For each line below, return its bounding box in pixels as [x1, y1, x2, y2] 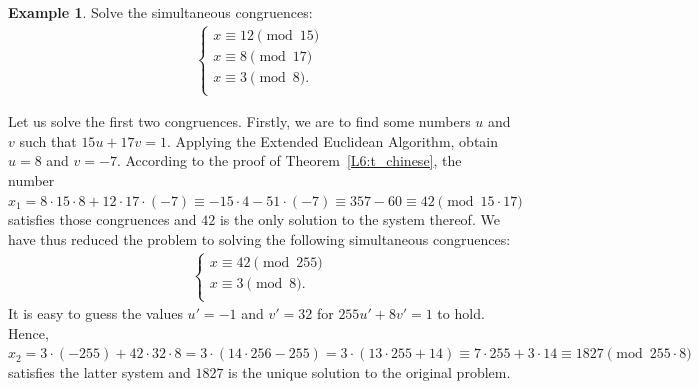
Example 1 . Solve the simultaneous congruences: [8, 2, 313, 22]
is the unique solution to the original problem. [228, 361, 511, 382]
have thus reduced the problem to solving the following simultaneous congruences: [8, 228, 511, 249]
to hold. [437, 303, 485, 324]
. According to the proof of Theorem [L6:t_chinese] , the [116, 150, 462, 171]
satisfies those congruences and [8, 209, 197, 230]
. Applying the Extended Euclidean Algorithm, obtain [166, 130, 499, 151]
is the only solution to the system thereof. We [219, 209, 500, 230]
